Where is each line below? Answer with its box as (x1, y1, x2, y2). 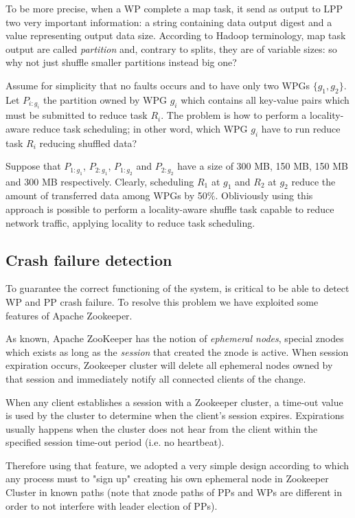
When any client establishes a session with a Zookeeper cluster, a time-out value (5, 394, 343, 409)
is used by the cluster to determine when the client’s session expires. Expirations (5, 408, 344, 423)
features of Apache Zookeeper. (5, 308, 133, 322)
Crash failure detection (5, 249, 172, 270)
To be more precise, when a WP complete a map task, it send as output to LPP (5, 1, 343, 15)
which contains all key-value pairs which (181, 92, 350, 106)
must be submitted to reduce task (5, 108, 148, 122)
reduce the (291, 174, 336, 188)
